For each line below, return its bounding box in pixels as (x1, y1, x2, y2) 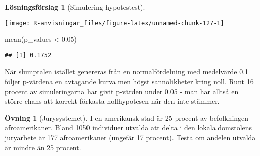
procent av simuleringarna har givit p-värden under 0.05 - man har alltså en (5, 86, 239, 96)
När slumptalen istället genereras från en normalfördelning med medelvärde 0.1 (5, 66, 249, 76)
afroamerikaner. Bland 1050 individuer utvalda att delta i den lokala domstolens (5, 122, 252, 133)
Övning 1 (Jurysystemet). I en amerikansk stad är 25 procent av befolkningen (5, 112, 249, 123)
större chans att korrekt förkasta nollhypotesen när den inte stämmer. (5, 96, 220, 106)
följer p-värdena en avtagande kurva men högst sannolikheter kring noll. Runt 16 (5, 76, 254, 87)
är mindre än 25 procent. (5, 142, 81, 152)
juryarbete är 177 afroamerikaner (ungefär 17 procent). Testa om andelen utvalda (5, 132, 256, 143)
